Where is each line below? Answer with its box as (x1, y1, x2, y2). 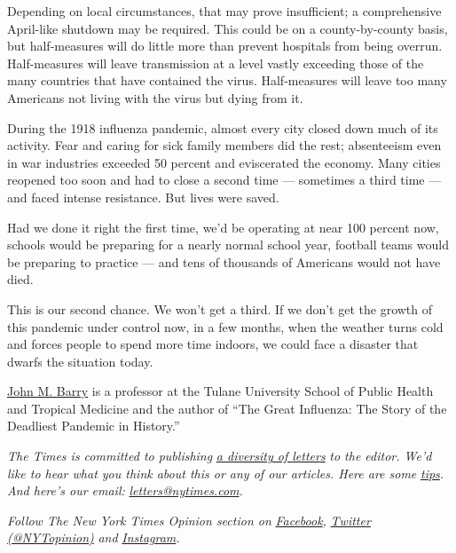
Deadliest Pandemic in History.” (7, 416, 180, 435)
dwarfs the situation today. (7, 352, 153, 370)
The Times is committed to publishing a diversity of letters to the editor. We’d (7, 446, 432, 465)
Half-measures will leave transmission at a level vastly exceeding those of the (7, 53, 424, 72)
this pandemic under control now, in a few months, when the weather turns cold (7, 317, 444, 336)
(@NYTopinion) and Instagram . (7, 528, 180, 547)
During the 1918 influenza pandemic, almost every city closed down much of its (7, 118, 438, 137)
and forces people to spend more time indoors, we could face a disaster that (7, 335, 419, 353)
